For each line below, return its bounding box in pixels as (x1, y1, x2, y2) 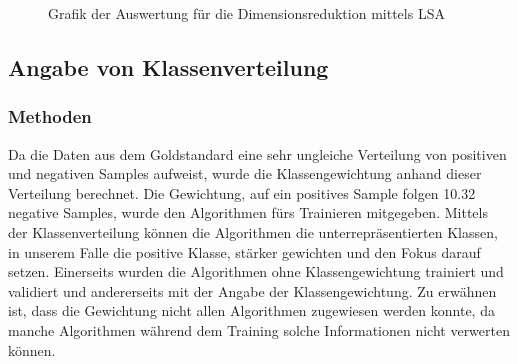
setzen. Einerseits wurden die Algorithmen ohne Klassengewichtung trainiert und (8, 261, 504, 282)
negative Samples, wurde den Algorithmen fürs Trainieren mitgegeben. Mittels (8, 202, 488, 223)
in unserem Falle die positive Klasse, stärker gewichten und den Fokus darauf (8, 241, 481, 262)
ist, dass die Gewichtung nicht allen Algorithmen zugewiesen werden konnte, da (8, 300, 495, 321)
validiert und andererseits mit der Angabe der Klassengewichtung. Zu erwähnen (8, 280, 497, 301)
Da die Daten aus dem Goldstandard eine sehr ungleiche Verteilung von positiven (8, 143, 507, 164)
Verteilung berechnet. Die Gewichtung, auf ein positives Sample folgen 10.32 (8, 182, 476, 203)
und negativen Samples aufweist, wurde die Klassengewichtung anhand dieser (8, 163, 482, 184)
